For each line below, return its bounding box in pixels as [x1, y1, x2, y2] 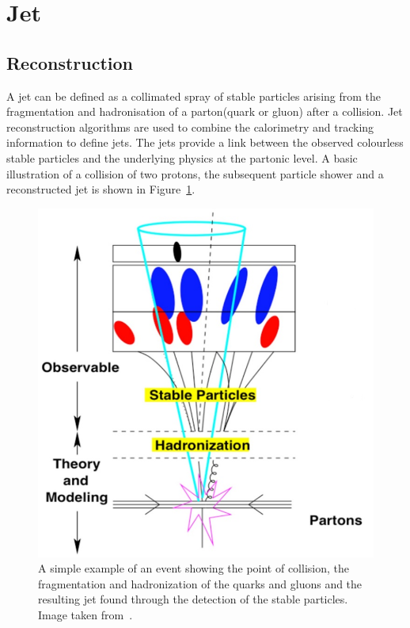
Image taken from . [38, 606, 133, 622]
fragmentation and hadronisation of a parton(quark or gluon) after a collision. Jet [6, 103, 403, 120]
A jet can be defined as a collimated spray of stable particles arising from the [6, 87, 382, 104]
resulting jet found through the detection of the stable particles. [38, 591, 348, 607]
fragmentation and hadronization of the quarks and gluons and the [38, 575, 363, 592]
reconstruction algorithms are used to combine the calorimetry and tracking [6, 118, 374, 135]
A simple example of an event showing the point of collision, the [38, 560, 349, 576]
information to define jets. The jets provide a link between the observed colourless [6, 134, 404, 151]
